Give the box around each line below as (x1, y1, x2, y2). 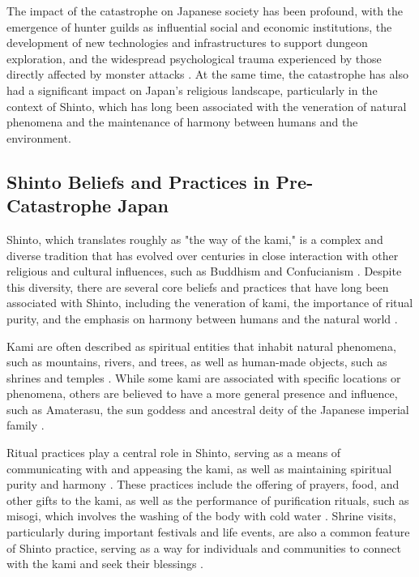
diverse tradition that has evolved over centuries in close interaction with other (6, 246, 399, 263)
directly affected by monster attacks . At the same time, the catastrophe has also (6, 66, 408, 83)
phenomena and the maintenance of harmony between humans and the (6, 113, 358, 130)
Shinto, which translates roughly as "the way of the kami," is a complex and (6, 230, 383, 247)
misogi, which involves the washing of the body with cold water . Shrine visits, (6, 507, 396, 524)
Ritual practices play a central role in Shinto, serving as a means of (6, 444, 341, 461)
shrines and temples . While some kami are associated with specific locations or (6, 369, 401, 386)
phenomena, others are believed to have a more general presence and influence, (6, 385, 398, 402)
